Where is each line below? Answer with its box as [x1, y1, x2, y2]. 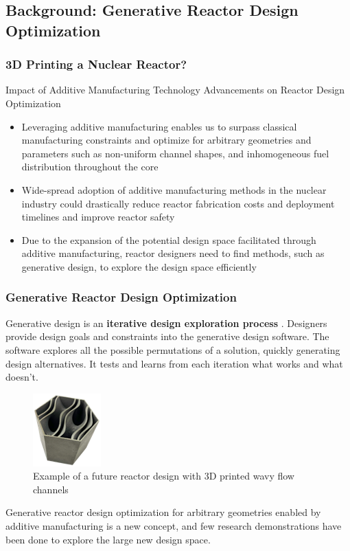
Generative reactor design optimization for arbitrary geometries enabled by [5, 505, 321, 519]
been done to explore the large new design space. [5, 532, 211, 546]
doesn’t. [5, 370, 38, 384]
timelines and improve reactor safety [21, 210, 175, 224]
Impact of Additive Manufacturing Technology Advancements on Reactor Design [5, 82, 345, 97]
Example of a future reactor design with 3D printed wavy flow [33, 469, 294, 483]
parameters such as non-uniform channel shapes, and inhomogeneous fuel [21, 146, 329, 160]
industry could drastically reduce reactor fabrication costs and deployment [21, 196, 335, 210]
